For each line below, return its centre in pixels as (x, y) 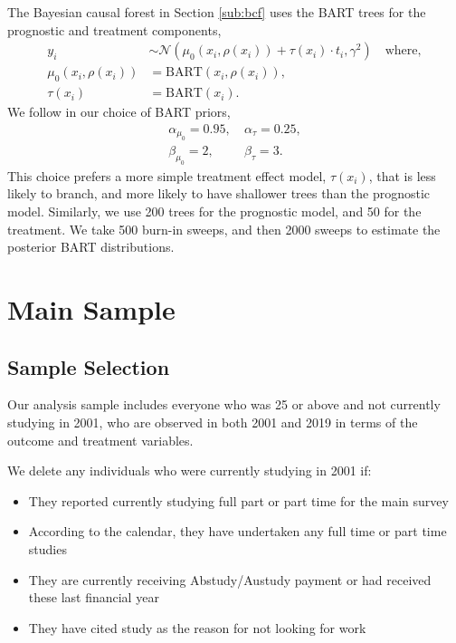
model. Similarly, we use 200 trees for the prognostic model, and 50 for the (214, 211)
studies (47, 549)
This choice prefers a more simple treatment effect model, (167, 175)
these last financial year (94, 597)
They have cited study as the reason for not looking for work (197, 627)
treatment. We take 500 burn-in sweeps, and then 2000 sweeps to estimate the (224, 229)
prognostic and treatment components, (114, 29)
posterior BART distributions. (91, 247)
